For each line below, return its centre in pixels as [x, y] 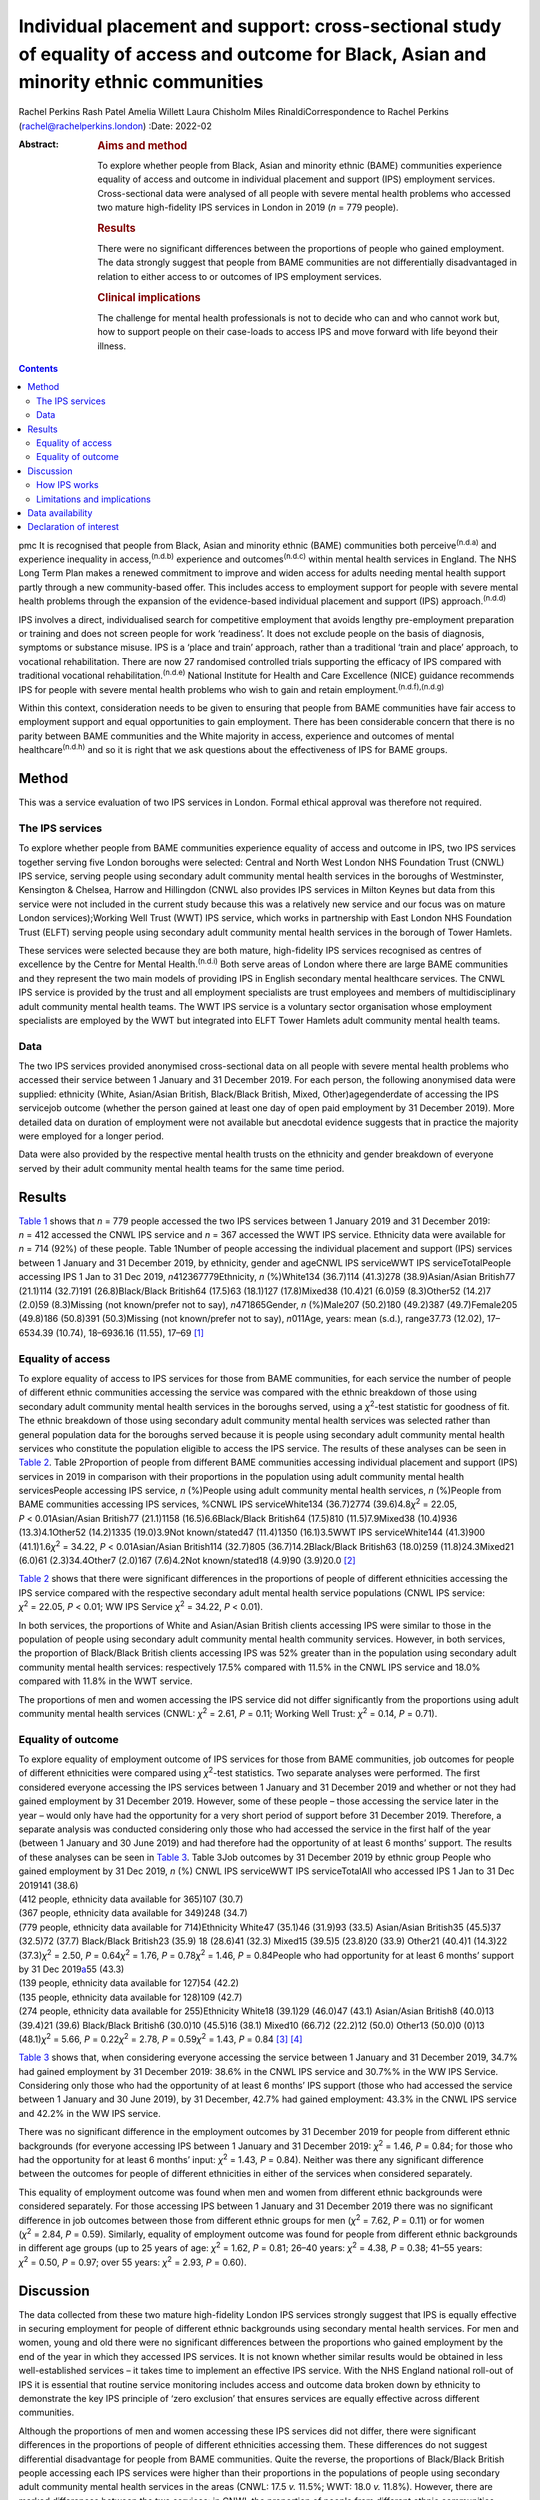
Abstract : [38, 144]
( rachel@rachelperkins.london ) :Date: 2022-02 [115, 126]
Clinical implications [149, 297]
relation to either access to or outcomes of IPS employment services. [239, 276]
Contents [38, 369]
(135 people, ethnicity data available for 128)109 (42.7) [130, 1997]
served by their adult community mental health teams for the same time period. [181, 1168]
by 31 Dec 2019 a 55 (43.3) [71, 1969]
